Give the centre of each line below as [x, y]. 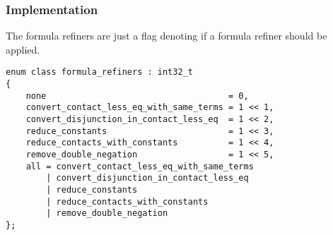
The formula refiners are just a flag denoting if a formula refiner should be [166, 36]
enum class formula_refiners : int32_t [99, 72]
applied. [23, 49]
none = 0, [137, 96]
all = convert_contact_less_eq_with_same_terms [140, 166]
